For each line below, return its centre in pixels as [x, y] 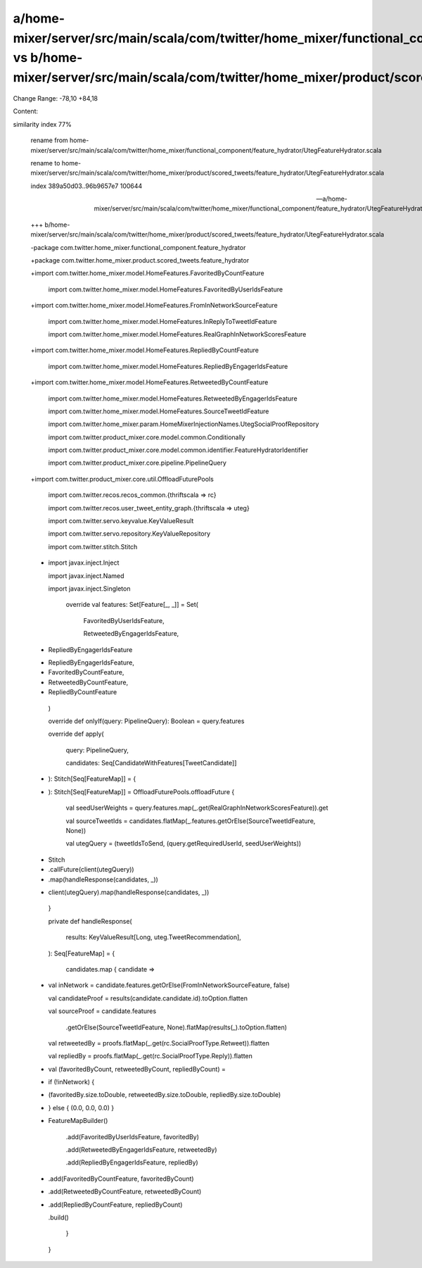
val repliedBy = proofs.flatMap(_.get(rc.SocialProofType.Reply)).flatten [151, 1056]
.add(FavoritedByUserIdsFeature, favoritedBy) [133, 1136]
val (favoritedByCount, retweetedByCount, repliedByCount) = [137, 1069]
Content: [26, 111]
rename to [45, 163]
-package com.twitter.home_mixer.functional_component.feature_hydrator [138, 247]
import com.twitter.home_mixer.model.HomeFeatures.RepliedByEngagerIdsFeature [168, 366]
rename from [49, 140]
